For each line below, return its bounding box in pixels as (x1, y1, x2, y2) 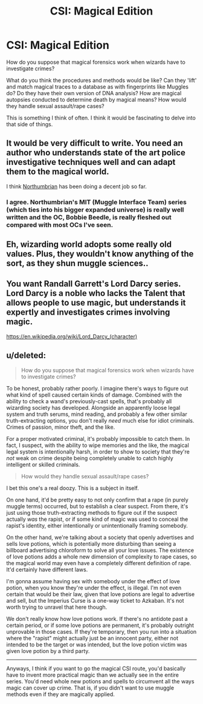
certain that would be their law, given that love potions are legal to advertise (6, 590, 195, 598)
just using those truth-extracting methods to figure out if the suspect (6, 509, 177, 516)
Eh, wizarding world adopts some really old (6, 240, 172, 250)
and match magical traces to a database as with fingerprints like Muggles (6, 83, 189, 90)
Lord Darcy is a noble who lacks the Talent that (6, 288, 185, 298)
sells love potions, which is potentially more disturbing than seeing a (6, 540, 176, 547)
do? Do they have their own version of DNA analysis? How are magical (6, 89, 182, 96)
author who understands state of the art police (6, 147, 185, 158)
